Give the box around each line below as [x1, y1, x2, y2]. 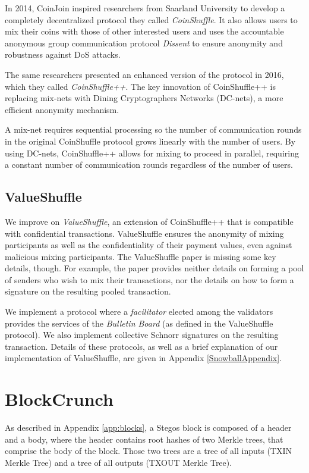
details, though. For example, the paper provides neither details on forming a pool [5, 262, 304, 274]
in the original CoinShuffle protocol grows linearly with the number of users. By [5, 134, 296, 147]
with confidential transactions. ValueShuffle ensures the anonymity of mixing [5, 227, 284, 239]
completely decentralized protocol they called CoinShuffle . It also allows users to [5, 13, 298, 26]
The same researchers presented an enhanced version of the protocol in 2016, [5, 68, 284, 80]
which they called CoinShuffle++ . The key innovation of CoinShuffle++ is [5, 80, 276, 92]
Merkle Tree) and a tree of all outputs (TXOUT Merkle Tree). [5, 456, 232, 468]
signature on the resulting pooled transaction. [5, 285, 171, 297]
